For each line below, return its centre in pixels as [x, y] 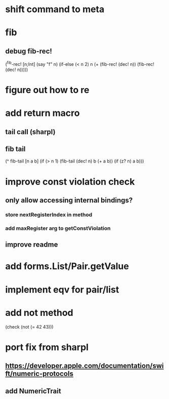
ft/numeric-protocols [39, 374]
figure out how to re [47, 90]
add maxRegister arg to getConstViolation [58, 228]
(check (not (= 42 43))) [30, 327]
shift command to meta [55, 9]
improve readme [32, 245]
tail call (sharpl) [30, 132]
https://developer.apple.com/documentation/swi [85, 366]
